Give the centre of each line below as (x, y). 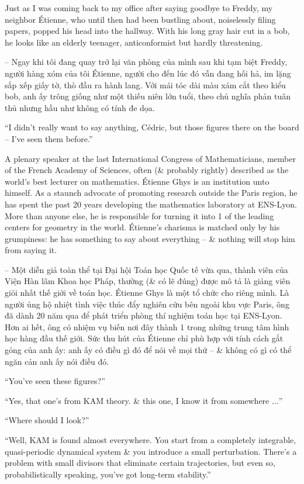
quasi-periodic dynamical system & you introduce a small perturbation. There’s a (151, 451)
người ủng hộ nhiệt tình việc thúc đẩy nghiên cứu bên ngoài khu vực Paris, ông (147, 304)
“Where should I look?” (47, 420)
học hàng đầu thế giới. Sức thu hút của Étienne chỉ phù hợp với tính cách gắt (144, 338)
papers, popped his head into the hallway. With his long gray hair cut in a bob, (147, 31)
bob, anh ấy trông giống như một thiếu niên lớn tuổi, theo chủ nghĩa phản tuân (148, 96)
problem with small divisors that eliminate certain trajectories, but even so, (140, 463)
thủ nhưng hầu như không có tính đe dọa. (80, 107)
